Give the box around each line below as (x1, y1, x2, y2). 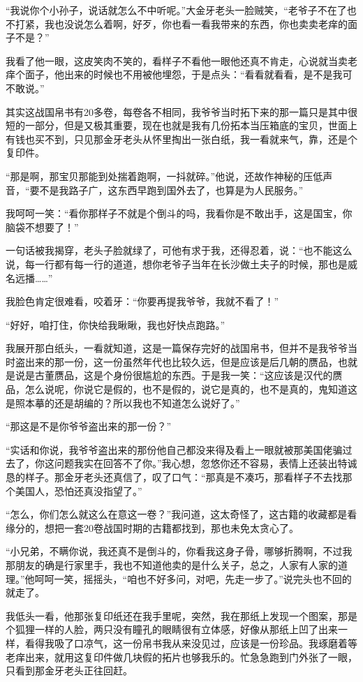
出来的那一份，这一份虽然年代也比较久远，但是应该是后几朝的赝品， (24, 354, 338, 369)
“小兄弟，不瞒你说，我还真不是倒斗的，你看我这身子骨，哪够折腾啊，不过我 (6, 544, 353, 558)
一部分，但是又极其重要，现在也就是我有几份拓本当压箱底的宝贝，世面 (24, 118, 348, 133)
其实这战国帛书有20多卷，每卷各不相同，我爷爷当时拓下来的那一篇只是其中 (6, 104, 348, 119)
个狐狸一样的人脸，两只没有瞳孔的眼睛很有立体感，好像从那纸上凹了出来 (6, 622, 338, 637)
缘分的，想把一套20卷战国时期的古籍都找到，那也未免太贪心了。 (6, 520, 299, 535)
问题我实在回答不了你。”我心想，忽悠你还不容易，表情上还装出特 (54, 456, 348, 470)
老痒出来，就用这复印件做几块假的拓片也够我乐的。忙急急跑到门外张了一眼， (6, 649, 357, 664)
